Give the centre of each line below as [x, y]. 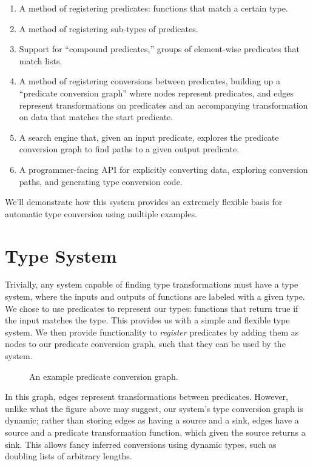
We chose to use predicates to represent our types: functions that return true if [152, 308]
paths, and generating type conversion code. [101, 181]
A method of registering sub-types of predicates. [109, 28]
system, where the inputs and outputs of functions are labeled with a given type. [155, 296]
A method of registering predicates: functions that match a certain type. [153, 8]
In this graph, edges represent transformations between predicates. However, [146, 397]
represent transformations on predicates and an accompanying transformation [163, 105]
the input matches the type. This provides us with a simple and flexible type [147, 320]
